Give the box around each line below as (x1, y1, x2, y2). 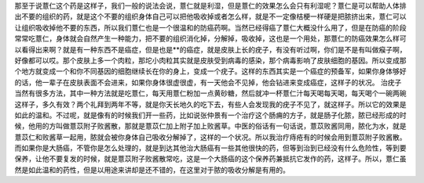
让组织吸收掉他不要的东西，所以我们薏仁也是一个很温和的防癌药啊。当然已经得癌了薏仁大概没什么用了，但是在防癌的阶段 (14, 23, 407, 32)
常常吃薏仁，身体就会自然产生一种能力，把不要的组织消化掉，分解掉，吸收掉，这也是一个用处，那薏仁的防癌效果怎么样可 (14, 34, 407, 43)
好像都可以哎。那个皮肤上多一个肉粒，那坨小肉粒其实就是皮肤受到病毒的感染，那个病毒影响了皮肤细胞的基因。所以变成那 (14, 56, 407, 65)
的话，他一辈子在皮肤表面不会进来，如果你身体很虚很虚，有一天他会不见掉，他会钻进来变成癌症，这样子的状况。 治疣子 (14, 77, 402, 87)
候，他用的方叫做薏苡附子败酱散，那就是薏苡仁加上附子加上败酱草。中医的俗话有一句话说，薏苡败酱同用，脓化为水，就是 (14, 121, 407, 131)
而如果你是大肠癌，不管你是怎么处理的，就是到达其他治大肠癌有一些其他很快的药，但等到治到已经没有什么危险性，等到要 (14, 143, 407, 152)
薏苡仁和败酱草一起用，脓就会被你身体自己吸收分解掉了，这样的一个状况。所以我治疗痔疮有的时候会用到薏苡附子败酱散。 (14, 132, 407, 142)
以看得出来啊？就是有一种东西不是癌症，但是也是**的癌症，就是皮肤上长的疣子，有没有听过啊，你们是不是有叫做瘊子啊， (14, 45, 408, 54)
